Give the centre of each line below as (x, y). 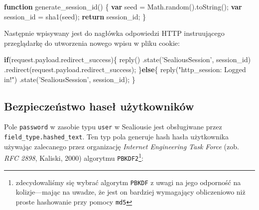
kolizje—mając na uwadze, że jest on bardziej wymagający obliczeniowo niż (130, 192)
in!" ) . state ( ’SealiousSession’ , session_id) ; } (70, 79)
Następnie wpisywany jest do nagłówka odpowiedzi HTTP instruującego (114, 33)
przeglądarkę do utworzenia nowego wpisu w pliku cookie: (92, 43)
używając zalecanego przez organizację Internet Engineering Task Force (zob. (122, 146)
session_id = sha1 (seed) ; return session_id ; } (75, 16)
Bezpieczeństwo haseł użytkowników (99, 106)
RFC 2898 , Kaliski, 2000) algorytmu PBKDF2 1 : (74, 157)
